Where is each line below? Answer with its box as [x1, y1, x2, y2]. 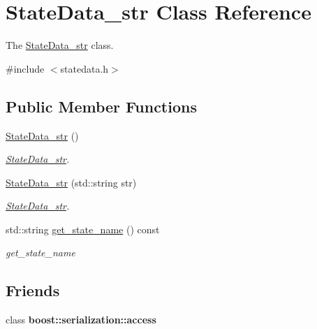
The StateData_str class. [6, 38, 114, 52]
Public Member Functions [6, 95, 197, 117]
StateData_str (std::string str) [6, 175, 137, 189]
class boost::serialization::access [6, 312, 156, 327]
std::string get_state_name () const [6, 221, 160, 236]
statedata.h [60, 61, 109, 75]
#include [6, 61, 45, 75]
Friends [6, 279, 60, 301]
